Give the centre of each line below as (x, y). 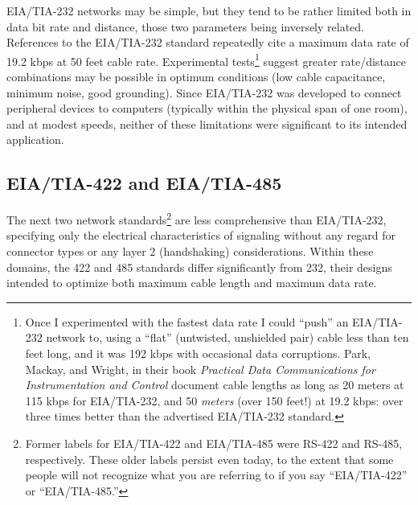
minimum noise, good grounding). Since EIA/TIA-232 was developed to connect (204, 92)
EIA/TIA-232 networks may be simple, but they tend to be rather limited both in (209, 10)
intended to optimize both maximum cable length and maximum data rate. (192, 283)
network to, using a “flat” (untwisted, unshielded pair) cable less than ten (227, 337)
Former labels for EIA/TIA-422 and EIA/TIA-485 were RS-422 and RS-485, (214, 443)
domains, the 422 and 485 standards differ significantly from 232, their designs (199, 267)
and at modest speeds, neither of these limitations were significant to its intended (207, 123)
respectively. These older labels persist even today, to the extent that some (209, 459)
